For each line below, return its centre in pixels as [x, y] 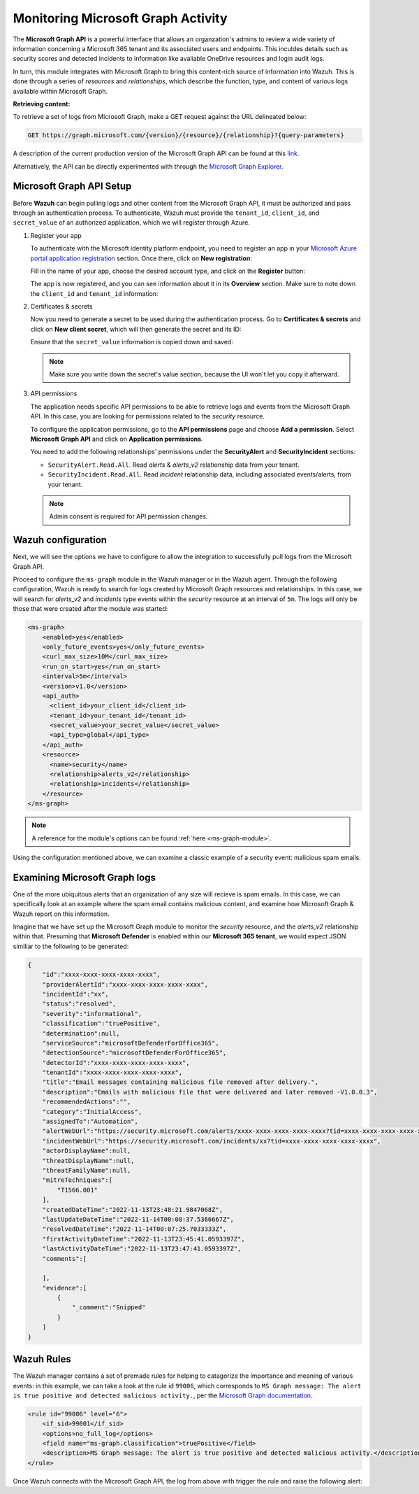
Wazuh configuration [60, 540]
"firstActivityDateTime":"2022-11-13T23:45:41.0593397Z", [144, 1239]
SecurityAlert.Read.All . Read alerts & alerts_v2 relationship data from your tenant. [174, 465]
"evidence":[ [65, 1288]
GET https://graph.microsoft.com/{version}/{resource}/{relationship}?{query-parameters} [186, 135]
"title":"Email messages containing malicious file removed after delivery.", [181, 1082]
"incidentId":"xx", [76, 994]
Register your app [56, 235]
